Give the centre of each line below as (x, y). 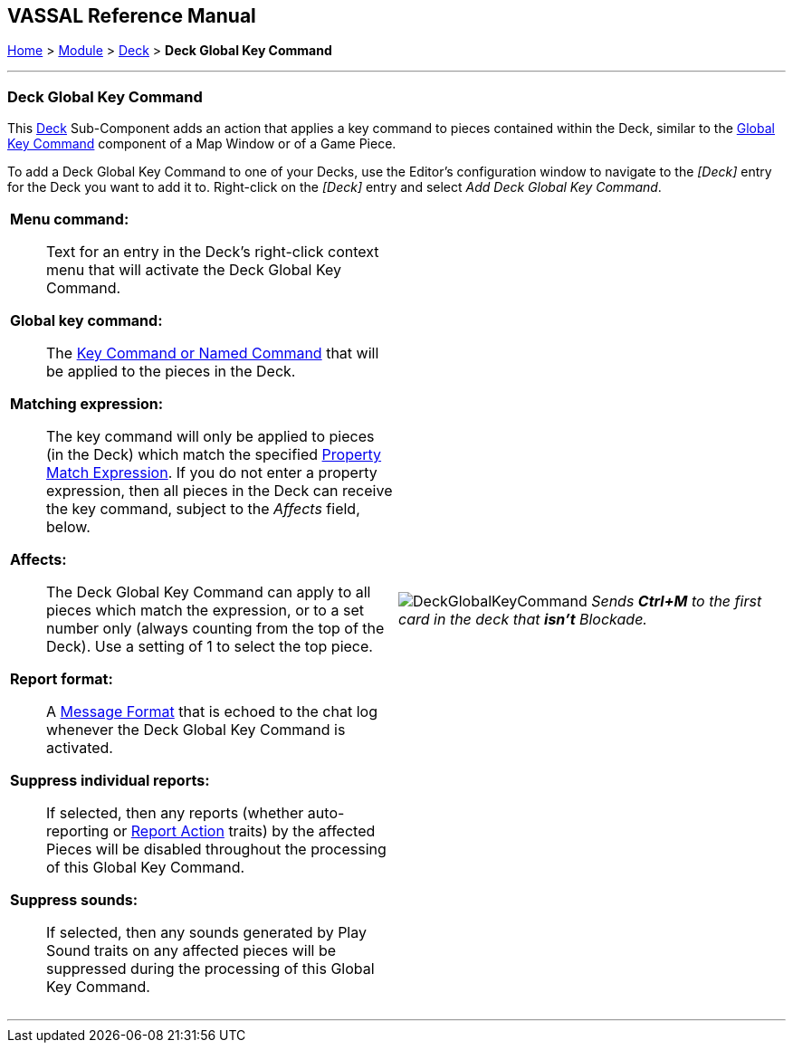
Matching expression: (87, 404)
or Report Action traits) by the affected (244, 831)
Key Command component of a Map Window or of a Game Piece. (202, 144)
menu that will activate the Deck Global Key (194, 270)
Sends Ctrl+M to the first (677, 601)
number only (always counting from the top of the (215, 629)
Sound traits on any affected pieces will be (191, 951)
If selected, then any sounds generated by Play (206, 933)
